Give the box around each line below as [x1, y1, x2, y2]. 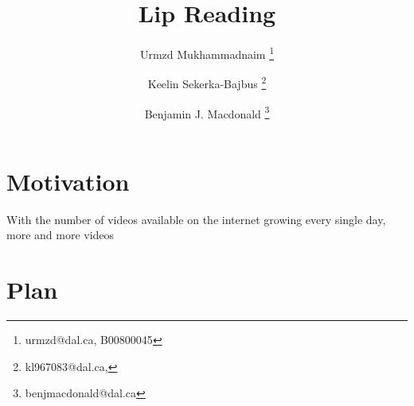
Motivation [6, 164, 130, 197]
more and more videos [6, 226, 115, 243]
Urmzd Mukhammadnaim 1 [139, 44, 275, 62]
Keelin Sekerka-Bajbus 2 [147, 73, 267, 92]
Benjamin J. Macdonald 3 [144, 102, 270, 122]
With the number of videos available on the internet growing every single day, [6, 211, 386, 227]
